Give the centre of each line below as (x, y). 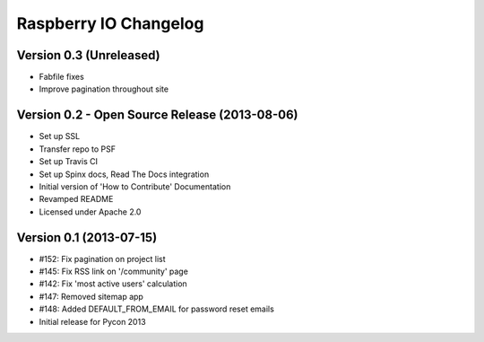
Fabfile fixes (61, 77)
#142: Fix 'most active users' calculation (113, 284)
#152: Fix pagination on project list (102, 259)
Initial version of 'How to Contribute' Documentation (135, 186)
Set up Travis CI (69, 162)
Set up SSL (60, 136)
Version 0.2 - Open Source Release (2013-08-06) (157, 115)
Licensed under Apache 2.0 (90, 212)
